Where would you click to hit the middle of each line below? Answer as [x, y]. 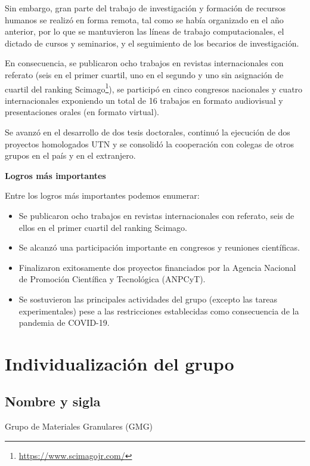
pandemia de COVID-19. [64, 323]
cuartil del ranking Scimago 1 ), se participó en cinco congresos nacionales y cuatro [154, 88]
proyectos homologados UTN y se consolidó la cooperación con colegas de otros [150, 143]
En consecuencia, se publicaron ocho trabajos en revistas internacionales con [144, 63]
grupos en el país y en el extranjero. [70, 155]
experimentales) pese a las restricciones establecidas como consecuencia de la [159, 311]
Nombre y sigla [53, 401]
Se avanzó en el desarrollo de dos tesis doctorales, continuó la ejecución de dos [148, 132]
